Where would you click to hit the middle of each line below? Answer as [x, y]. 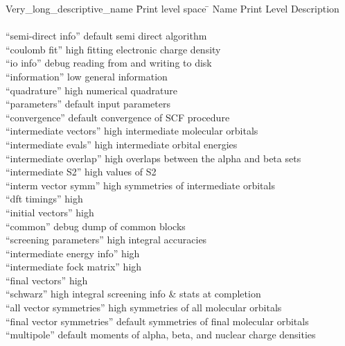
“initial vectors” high [50, 212]
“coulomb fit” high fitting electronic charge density [113, 49]
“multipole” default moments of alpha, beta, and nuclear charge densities [161, 335]
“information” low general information [87, 76]
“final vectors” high [47, 280]
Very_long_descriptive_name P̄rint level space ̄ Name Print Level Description [172, 8]
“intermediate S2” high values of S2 [81, 172]
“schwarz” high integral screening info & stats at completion [133, 294]
